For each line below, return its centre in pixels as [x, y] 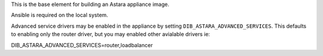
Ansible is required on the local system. [60, 15]
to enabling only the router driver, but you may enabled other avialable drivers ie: [111, 34]
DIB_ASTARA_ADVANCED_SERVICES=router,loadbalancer [82, 45]
